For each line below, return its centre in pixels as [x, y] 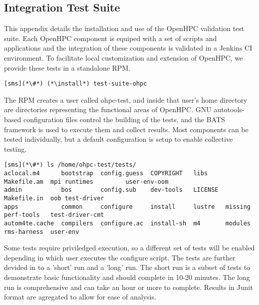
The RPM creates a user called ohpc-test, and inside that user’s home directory [126, 99]
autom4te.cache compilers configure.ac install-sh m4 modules [127, 223]
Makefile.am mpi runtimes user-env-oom [86, 182]
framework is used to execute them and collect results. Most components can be [126, 129]
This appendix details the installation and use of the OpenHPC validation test [124, 28]
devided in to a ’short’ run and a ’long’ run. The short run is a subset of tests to [127, 267]
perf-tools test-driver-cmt [54, 215]
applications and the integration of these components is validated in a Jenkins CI [128, 48]
